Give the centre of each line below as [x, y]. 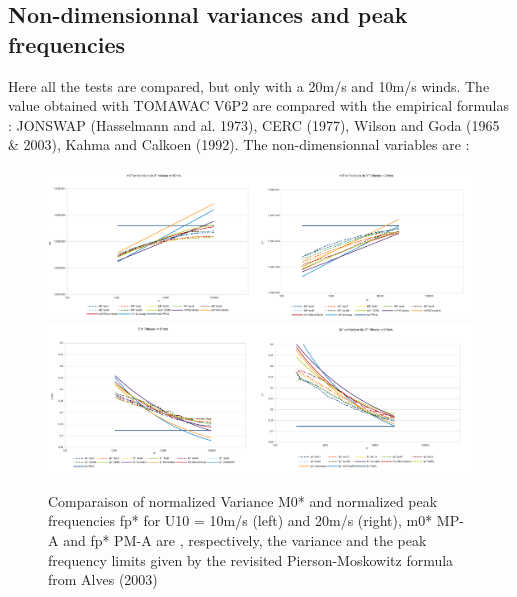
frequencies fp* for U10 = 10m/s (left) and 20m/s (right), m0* [240, 520]
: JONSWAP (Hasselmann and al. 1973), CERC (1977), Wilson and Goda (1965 [254, 124]
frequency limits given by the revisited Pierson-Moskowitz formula [251, 559]
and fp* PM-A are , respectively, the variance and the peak [245, 540]
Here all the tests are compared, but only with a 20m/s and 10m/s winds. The [249, 85]
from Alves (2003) [103, 579]
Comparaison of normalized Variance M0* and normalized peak [243, 500]
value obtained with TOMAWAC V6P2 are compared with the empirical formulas [258, 105]
